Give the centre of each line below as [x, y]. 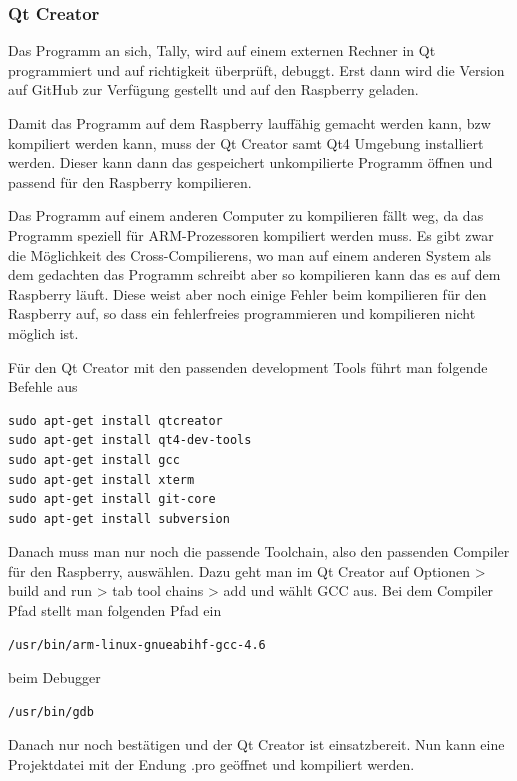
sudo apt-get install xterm [101, 479]
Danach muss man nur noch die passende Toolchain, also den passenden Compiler [259, 551]
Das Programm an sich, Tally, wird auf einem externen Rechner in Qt [222, 50]
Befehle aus [43, 386]
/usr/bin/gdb [51, 711]
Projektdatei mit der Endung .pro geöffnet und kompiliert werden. [211, 764]
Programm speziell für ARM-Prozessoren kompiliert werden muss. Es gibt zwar [251, 234]
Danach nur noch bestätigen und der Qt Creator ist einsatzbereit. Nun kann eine [256, 744]
